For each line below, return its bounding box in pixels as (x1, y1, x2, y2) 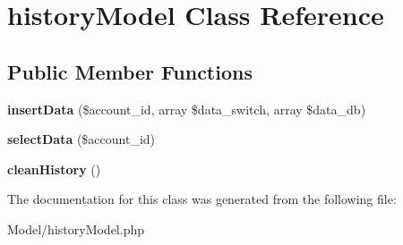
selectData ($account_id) (7, 130, 156, 148)
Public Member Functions (7, 57, 253, 85)
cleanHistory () (7, 159, 101, 178)
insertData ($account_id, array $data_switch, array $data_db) (7, 99, 366, 118)
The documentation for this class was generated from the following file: (7, 190, 397, 208)
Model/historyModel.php (7, 219, 145, 238)
